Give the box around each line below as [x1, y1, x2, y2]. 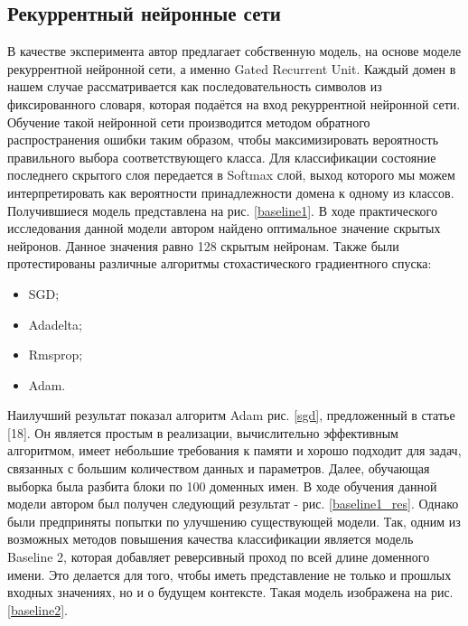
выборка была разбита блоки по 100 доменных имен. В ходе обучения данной [7, 476, 437, 495]
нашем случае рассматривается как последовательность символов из [7, 77, 382, 96]
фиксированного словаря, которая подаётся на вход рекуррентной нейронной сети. [7, 94, 461, 113]
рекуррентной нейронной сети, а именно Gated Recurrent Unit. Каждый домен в [7, 59, 456, 78]
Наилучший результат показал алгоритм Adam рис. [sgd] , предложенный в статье [7, 406, 455, 425]
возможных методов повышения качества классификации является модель [7, 529, 414, 548]
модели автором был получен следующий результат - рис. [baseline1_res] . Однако [7, 494, 459, 513]
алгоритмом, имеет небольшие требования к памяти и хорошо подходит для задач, [7, 441, 462, 460]
